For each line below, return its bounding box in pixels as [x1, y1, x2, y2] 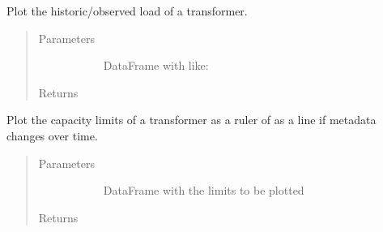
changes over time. [6, 127, 98, 144]
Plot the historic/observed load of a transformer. [6, 2, 248, 19]
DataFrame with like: [103, 57, 209, 74]
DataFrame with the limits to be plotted [103, 182, 304, 199]
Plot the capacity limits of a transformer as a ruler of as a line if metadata [6, 111, 377, 128]
